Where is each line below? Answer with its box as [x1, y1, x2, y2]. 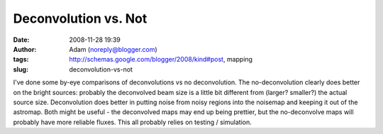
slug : [13, 65, 28, 74]
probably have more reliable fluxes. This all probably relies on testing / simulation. [13, 118, 252, 126]
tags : [13, 55, 29, 64]
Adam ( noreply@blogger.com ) [69, 45, 157, 53]
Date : [13, 35, 30, 44]
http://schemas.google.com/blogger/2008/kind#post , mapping [69, 55, 253, 64]
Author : [13, 45, 37, 53]
